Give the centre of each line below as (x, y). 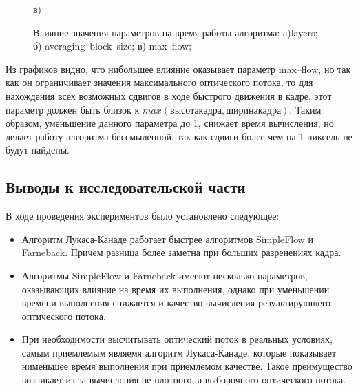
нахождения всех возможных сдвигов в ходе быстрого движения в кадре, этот (169, 95)
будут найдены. (38, 150)
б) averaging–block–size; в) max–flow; (113, 46)
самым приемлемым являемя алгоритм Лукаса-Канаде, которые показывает (179, 352)
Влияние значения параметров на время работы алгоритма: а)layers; (176, 32)
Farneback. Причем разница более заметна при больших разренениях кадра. (181, 252)
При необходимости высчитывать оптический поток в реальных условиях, (177, 339)
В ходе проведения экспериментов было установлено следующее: (143, 216)
